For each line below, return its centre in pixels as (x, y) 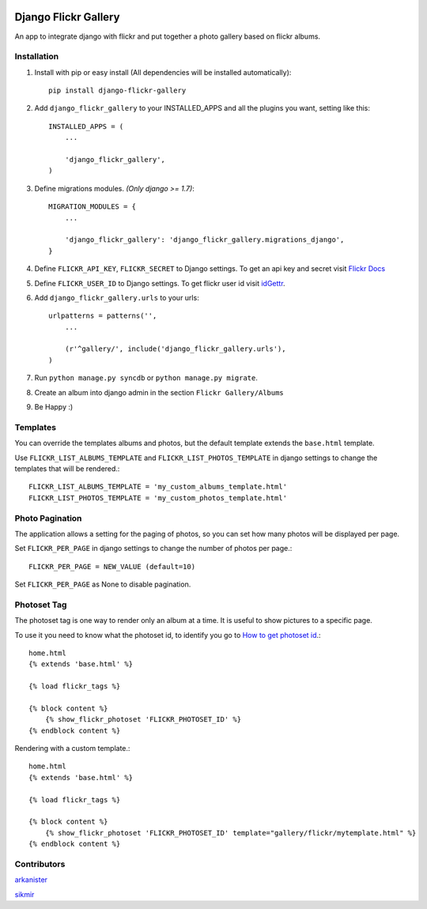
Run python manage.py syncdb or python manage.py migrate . (146, 378)
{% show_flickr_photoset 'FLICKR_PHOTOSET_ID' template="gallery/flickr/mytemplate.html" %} (231, 833)
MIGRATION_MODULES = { (93, 207)
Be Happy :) (54, 407)
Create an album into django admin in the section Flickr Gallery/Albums (159, 392)
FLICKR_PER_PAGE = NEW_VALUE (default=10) (112, 566)
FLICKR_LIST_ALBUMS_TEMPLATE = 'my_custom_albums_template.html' (158, 487)
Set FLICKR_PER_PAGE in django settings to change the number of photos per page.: (153, 549)
